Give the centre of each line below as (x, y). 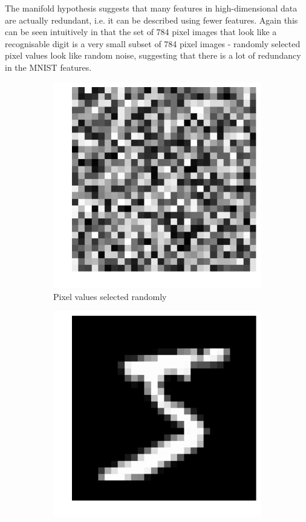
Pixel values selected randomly (110, 296)
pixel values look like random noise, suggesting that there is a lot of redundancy (153, 55)
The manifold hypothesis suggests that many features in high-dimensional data (151, 8)
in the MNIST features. (48, 67)
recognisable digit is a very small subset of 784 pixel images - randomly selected (153, 43)
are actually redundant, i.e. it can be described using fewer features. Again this (151, 20)
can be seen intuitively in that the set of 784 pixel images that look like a (141, 32)
